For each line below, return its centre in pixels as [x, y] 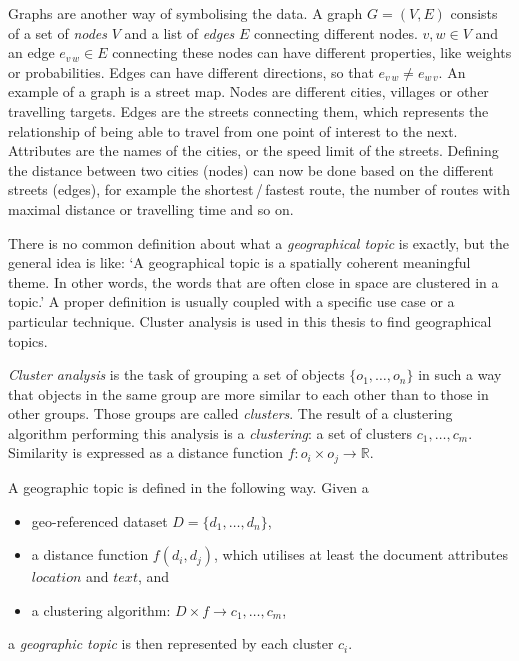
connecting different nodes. [335, 32]
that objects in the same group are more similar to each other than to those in [248, 393]
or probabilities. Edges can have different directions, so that [191, 71]
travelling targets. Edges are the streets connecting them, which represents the [248, 110]
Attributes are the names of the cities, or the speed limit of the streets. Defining [253, 150]
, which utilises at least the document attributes [360, 554]
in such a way [460, 374]
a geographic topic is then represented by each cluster [171, 643]
